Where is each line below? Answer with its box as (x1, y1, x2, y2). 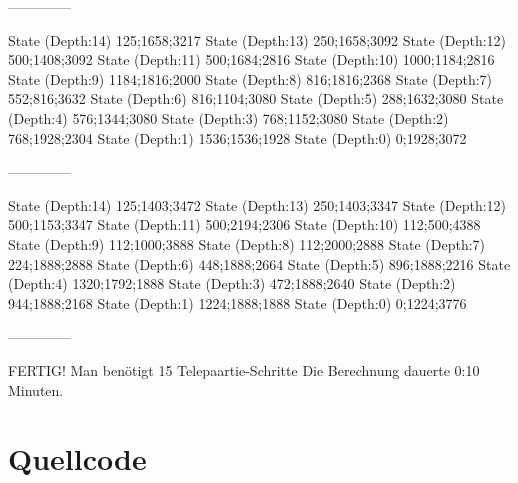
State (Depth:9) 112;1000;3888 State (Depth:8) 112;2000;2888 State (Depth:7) (8, 233, 486, 254)
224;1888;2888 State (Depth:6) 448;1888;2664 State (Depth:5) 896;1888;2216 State (8, 253, 511, 274)
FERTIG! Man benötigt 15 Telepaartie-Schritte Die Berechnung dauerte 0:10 (8, 359, 480, 380)
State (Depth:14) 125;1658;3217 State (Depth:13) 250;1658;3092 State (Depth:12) (8, 29, 507, 50)
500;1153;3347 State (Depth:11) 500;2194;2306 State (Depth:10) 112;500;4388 (8, 214, 481, 235)
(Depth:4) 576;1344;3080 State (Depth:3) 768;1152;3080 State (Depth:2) (8, 107, 449, 128)
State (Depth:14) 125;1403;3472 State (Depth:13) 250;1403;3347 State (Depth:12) (8, 194, 507, 215)
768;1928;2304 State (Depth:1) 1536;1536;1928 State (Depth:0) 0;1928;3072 (8, 127, 467, 148)
